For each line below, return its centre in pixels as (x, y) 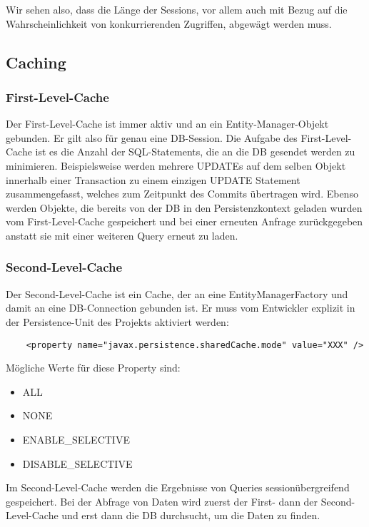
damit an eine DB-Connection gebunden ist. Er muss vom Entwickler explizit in (181, 308)
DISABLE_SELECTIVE (77, 463)
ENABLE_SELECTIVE (76, 439)
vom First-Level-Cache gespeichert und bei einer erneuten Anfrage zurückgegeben (184, 221)
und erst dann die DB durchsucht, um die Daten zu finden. (191, 515)
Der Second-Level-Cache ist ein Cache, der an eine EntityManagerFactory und (177, 293)
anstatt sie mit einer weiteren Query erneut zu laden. (122, 235)
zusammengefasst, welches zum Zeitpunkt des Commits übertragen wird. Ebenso (182, 194)
